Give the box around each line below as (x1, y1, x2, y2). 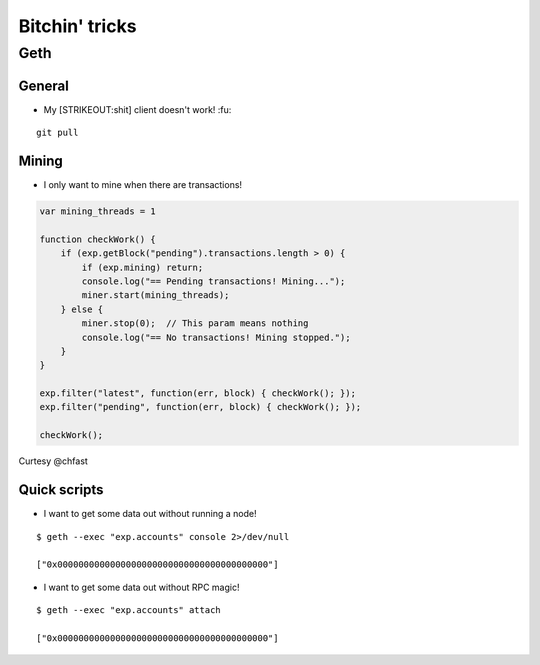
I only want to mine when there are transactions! (43, 179, 243, 191)
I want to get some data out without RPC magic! (43, 581, 240, 593)
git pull (36, 127, 79, 139)
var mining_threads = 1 (39, 206, 157, 217)
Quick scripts (18, 481, 104, 499)
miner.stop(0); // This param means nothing (81, 318, 309, 329)
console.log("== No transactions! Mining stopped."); (81, 331, 351, 343)
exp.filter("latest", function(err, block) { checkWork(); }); (39, 388, 357, 399)
